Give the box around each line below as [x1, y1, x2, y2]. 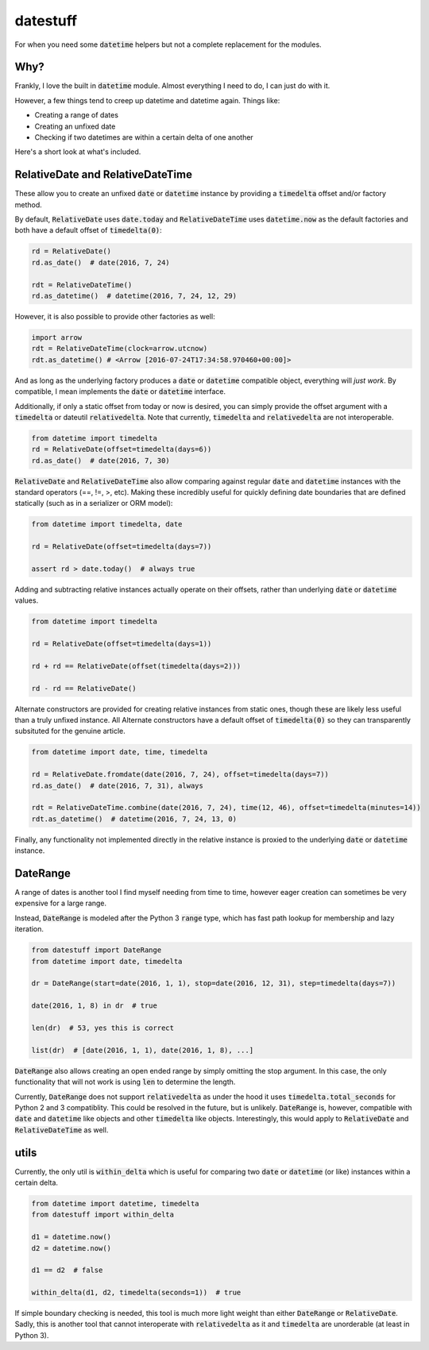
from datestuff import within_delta [31, 1210, 175, 1219]
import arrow [31, 334, 83, 341]
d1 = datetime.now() [31, 1232, 111, 1242]
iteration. [14, 924, 44, 934]
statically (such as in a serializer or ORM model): [14, 499, 173, 508]
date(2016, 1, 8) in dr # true [31, 1001, 158, 1010]
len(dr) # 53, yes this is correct [31, 1023, 175, 1032]
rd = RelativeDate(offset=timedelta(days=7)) [31, 542, 212, 551]
